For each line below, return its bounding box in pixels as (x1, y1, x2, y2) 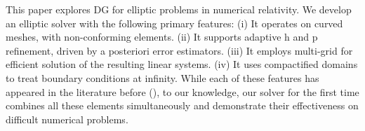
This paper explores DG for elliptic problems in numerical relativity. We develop (6, 2, 352, 16)
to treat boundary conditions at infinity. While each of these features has (6, 70, 319, 85)
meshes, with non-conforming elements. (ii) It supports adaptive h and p (6, 29, 318, 44)
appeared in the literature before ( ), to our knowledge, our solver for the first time (6, 84, 359, 99)
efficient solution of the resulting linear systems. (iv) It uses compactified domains (6, 57, 358, 71)
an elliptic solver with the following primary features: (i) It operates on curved (6, 15, 343, 30)
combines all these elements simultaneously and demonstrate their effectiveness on (6, 98, 359, 113)
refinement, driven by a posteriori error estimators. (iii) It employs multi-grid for (6, 43, 353, 57)
